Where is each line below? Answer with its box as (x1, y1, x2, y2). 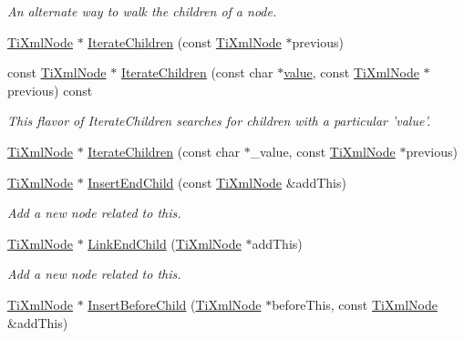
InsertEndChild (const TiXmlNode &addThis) (88, 172, 346, 191)
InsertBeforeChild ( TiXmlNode (88, 294, 262, 313)
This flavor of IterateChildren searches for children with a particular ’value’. (7, 111, 431, 130)
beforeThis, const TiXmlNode (272, 294, 438, 313)
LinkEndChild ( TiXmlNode (88, 233, 242, 252)
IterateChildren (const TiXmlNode (88, 32, 282, 51)
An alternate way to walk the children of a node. (7, 2, 277, 20)
